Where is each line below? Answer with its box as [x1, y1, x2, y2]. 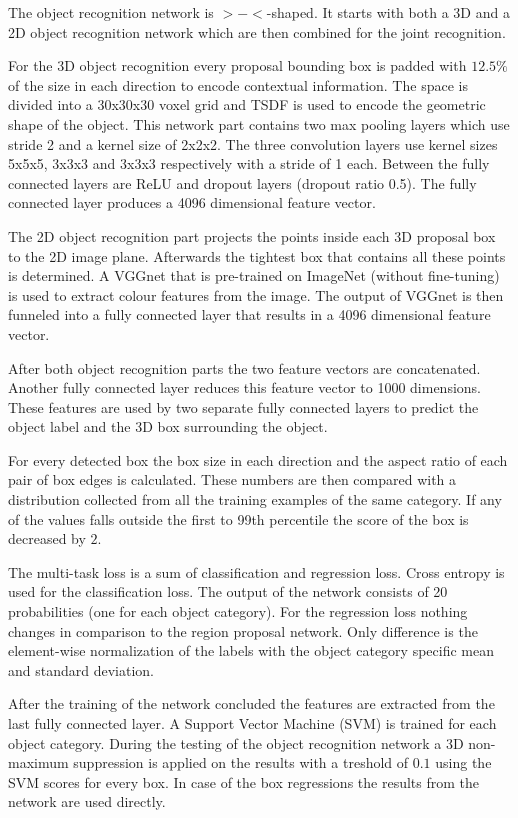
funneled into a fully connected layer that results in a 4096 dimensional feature [8, 304, 491, 325]
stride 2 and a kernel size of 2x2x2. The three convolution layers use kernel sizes [8, 133, 498, 154]
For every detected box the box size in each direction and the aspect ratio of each [8, 449, 508, 470]
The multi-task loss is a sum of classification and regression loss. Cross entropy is [8, 561, 505, 582]
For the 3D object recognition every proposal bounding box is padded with [8, 55, 467, 76]
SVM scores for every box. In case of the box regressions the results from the [8, 771, 480, 792]
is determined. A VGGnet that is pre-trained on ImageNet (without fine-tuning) [8, 265, 500, 286]
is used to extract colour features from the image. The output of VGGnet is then [8, 284, 504, 305]
